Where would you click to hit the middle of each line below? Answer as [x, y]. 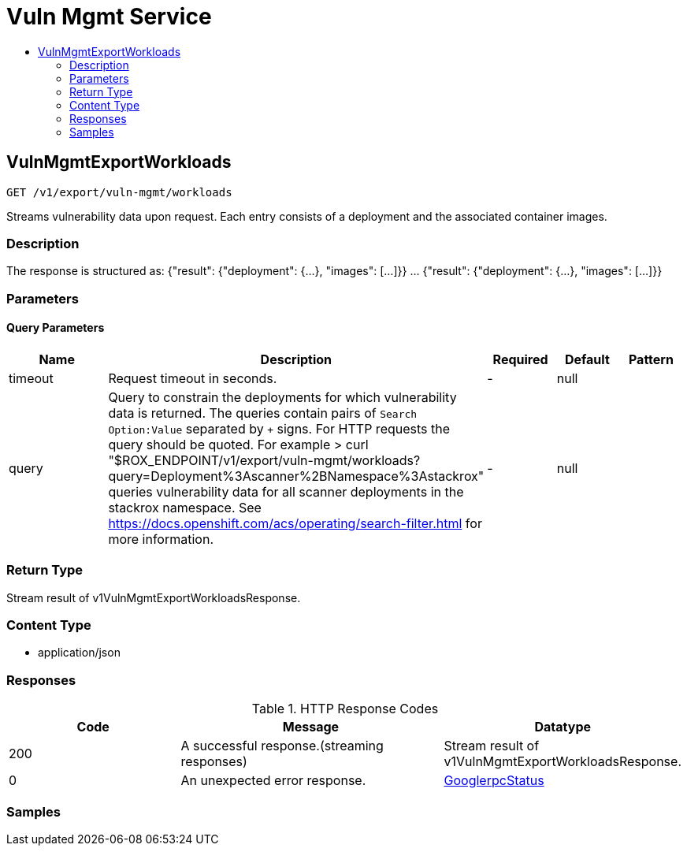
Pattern [651, 359]
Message [311, 727]
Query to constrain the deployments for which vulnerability [282, 397]
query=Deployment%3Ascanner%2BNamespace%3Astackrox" [296, 476]
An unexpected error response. [273, 781]
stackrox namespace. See [185, 507]
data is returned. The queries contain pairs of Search [263, 413]
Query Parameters [56, 328]
